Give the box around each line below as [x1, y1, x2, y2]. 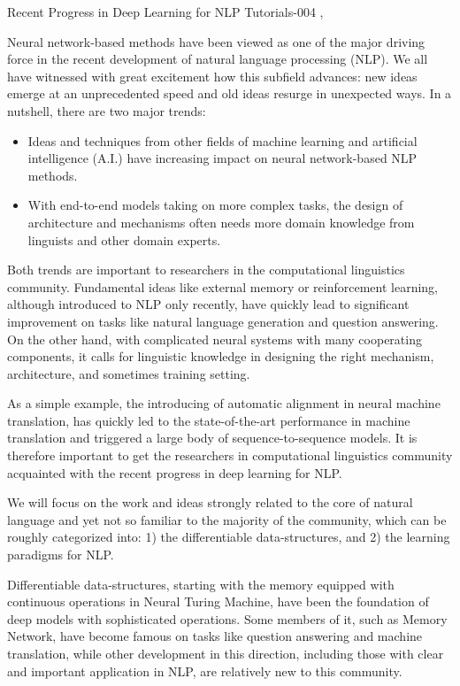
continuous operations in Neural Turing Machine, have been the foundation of [7, 592, 429, 611]
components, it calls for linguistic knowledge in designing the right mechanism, [7, 347, 434, 366]
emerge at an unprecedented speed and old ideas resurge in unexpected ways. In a [7, 84, 452, 103]
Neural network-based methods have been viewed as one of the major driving [7, 32, 425, 50]
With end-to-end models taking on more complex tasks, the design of [27, 196, 403, 214]
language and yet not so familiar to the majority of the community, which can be [7, 510, 447, 528]
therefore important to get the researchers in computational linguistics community [7, 446, 453, 465]
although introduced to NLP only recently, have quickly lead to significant [7, 295, 410, 313]
